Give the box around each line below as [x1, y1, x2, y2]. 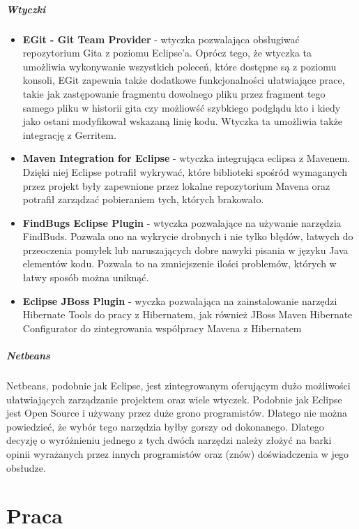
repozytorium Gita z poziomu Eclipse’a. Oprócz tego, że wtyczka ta [22, 45, 312, 60]
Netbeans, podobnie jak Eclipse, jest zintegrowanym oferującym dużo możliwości [6, 378, 351, 392]
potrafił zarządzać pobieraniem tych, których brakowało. [22, 192, 264, 207]
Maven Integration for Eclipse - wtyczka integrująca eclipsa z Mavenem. [22, 151, 351, 165]
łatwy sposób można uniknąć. [22, 270, 149, 285]
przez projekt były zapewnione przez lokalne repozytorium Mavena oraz [22, 178, 330, 193]
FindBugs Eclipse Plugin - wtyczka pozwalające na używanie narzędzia [22, 215, 342, 230]
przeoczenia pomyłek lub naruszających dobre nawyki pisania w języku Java [22, 242, 349, 257]
